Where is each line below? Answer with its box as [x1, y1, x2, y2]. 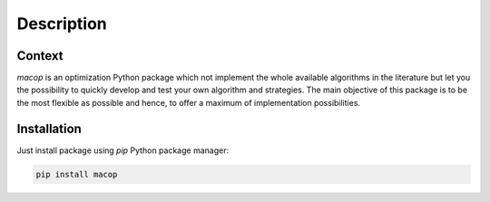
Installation [16, 120, 82, 136]
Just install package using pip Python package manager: [16, 145, 230, 156]
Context [16, 48, 64, 63]
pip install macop [35, 168, 118, 179]
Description [16, 14, 108, 34]
